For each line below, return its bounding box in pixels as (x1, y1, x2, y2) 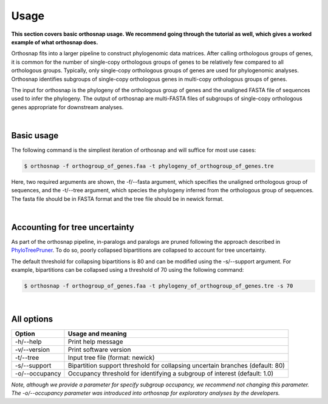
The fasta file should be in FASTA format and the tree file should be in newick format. (11, 195, 224, 203)
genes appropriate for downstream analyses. (11, 103, 124, 110)
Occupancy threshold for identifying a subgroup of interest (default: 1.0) (67, 369, 274, 378)
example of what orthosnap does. (11, 38, 98, 45)
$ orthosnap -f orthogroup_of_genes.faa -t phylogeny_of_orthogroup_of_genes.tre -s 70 (24, 283, 293, 289)
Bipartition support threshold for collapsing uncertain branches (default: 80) (67, 362, 285, 370)
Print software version (67, 346, 131, 354)
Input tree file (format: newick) (67, 354, 155, 362)
